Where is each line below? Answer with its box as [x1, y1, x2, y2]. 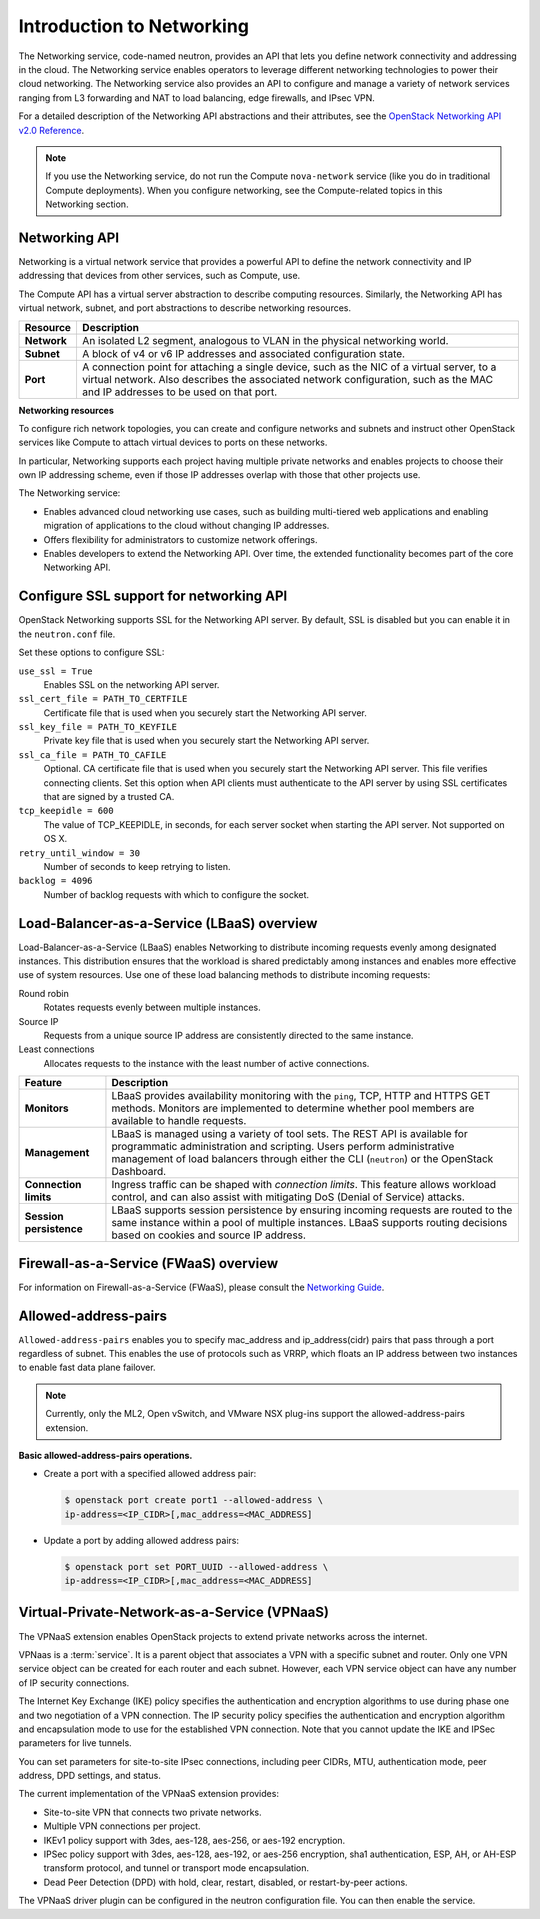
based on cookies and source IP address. [111, 1228, 307, 1242]
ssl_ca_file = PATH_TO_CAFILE [18, 749, 167, 760]
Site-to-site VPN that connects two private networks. [43, 1806, 262, 1818]
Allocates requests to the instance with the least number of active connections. [43, 1057, 370, 1069]
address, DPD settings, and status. [18, 1770, 162, 1782]
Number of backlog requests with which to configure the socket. [43, 888, 310, 900]
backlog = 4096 [18, 875, 94, 887]
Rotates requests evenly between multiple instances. [43, 1001, 262, 1014]
